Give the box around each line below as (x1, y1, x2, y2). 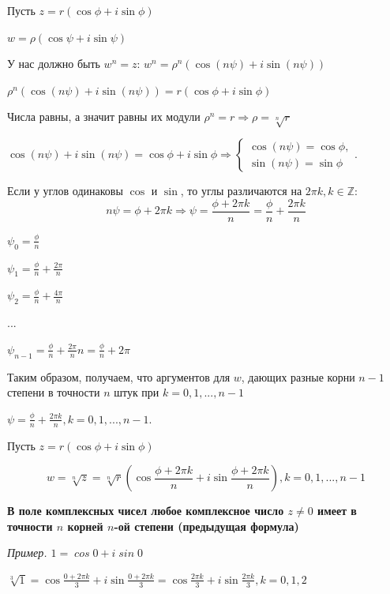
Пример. (7, 544, 47, 561)
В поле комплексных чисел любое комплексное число (7, 502, 284, 519)
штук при (114, 384, 159, 400)
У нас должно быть (7, 55, 100, 72)
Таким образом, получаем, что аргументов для (7, 368, 231, 385)
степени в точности (7, 384, 100, 400)
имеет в (317, 502, 357, 519)
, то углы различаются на (180, 182, 302, 199)
